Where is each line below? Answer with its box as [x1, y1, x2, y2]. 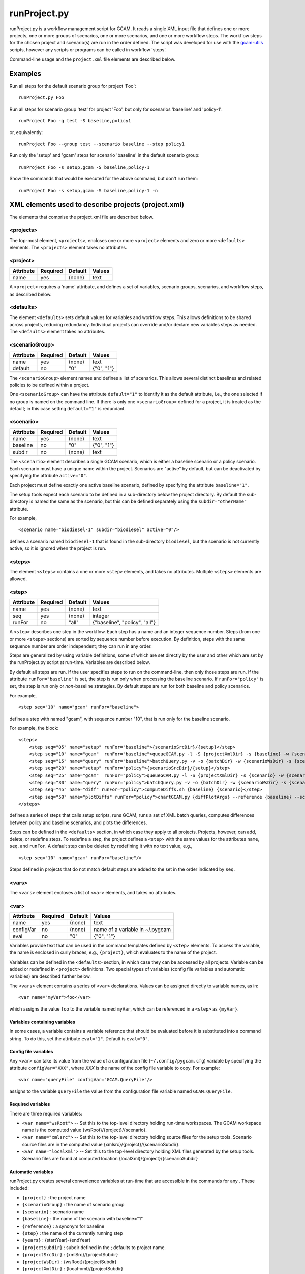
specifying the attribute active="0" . [9, 473, 88, 479]
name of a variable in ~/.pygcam [93, 926, 171, 933]
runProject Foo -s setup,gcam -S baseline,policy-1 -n [18, 188, 158, 193]
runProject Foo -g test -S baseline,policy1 [18, 118, 132, 124]
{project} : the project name [22, 1195, 86, 1201]
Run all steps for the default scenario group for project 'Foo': [9, 83, 137, 89]
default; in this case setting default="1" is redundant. [9, 406, 126, 412]
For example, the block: [9, 725, 59, 731]
